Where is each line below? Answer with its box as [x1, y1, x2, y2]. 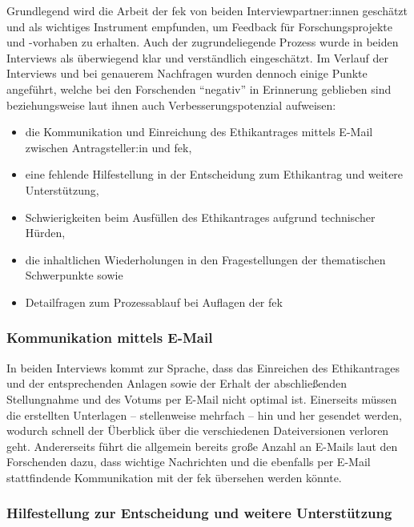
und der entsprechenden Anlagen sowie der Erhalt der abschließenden [6, 375, 347, 392]
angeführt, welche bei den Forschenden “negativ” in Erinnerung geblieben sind [6, 80, 392, 97]
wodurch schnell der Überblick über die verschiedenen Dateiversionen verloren [6, 422, 389, 439]
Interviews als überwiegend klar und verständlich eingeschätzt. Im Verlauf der [6, 49, 388, 66]
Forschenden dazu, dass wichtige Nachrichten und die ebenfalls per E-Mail [6, 453, 371, 470]
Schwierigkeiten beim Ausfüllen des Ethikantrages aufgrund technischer [25, 208, 376, 225]
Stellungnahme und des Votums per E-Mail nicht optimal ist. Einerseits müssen [6, 390, 397, 407]
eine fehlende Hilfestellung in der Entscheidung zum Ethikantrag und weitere [25, 166, 404, 183]
